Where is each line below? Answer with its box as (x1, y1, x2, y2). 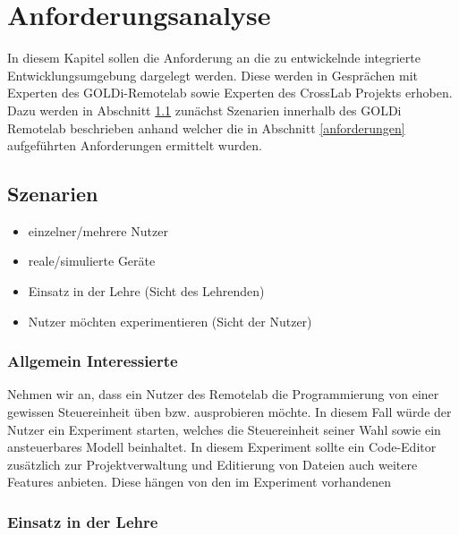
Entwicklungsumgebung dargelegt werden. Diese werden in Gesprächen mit (7, 65, 418, 84)
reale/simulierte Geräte (28, 251, 156, 270)
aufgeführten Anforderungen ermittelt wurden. (7, 136, 262, 155)
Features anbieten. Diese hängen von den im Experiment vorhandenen (7, 472, 392, 491)
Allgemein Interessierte (7, 350, 178, 372)
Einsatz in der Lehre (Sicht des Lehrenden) (28, 282, 265, 301)
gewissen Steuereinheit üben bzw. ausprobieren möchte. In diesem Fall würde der (7, 403, 452, 421)
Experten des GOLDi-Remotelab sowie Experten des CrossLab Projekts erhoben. (7, 83, 453, 102)
